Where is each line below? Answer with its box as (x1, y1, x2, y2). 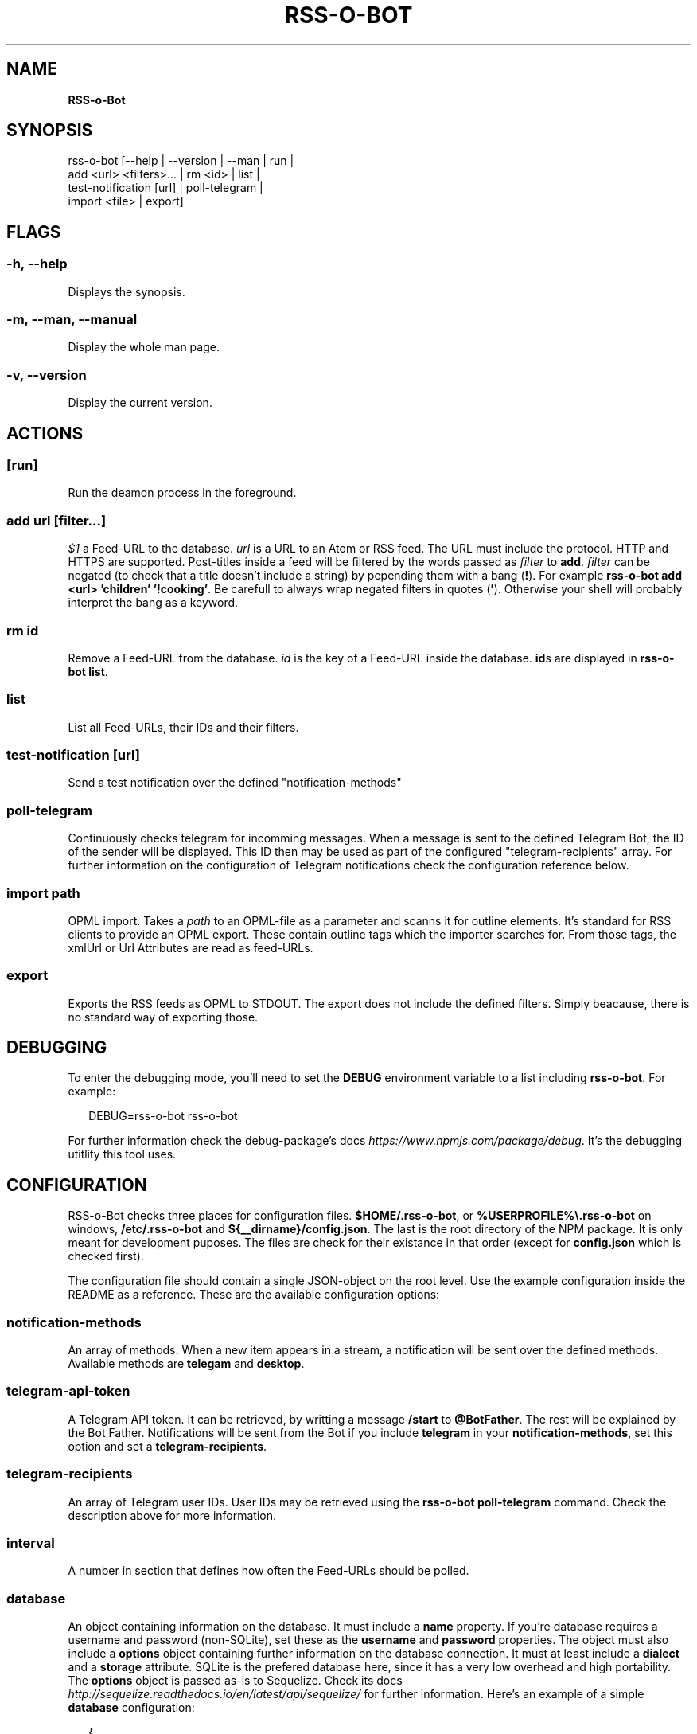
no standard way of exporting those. (68, 1010, 259, 1024)
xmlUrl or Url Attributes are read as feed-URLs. (68, 940, 313, 955)
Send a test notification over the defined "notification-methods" (68, 775, 402, 790)
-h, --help (6, 256, 68, 272)
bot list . (68, 664, 108, 678)
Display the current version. (68, 396, 212, 410)
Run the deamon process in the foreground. (68, 486, 297, 500)
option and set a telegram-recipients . (68, 1439, 267, 1453)
